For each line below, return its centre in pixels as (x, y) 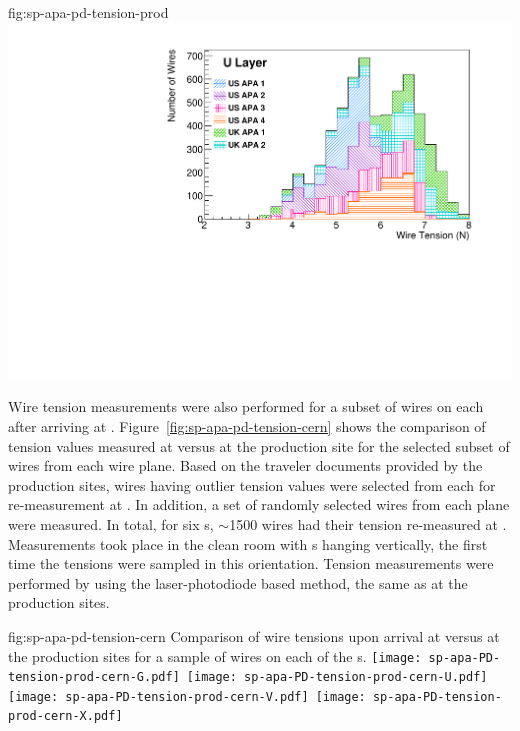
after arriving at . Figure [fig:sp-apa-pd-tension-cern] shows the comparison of (247, 425)
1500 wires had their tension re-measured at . (368, 523)
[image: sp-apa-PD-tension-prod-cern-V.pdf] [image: (187, 696)
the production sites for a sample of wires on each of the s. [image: (215, 655)
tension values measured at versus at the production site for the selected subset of (259, 445)
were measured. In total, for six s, (111, 523)
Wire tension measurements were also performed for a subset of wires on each (246, 406)
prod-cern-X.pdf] (65, 716)
